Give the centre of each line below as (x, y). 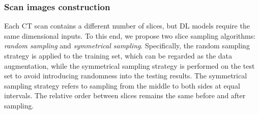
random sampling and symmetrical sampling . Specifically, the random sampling (127, 46)
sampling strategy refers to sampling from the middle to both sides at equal (122, 85)
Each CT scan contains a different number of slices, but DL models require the (127, 26)
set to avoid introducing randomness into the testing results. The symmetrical (126, 76)
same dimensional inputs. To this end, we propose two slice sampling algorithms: (130, 35)
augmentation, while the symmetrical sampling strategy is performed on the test (129, 65)
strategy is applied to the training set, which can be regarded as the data (118, 55)
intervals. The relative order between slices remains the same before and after (125, 95)
